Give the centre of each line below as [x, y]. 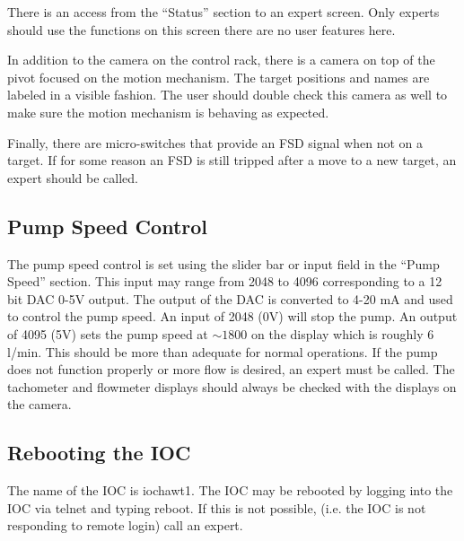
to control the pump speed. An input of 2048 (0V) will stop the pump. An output [232, 316]
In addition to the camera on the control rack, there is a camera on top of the [221, 60]
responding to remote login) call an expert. [125, 525]
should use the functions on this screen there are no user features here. [201, 29]
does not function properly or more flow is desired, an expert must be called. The [231, 369]
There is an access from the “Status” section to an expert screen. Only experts [223, 12]
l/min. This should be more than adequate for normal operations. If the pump [223, 351]
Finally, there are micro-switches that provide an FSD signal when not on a [215, 142]
